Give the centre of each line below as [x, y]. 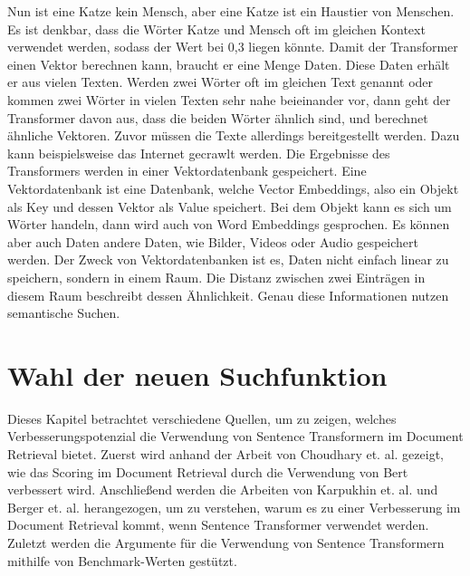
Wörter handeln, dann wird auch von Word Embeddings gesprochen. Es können [229, 224]
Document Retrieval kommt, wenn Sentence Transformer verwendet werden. [218, 525]
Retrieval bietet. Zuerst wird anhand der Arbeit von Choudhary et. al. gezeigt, [225, 454]
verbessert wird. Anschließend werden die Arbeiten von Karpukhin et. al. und [223, 490]
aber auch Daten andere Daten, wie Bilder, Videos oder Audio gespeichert [213, 241]
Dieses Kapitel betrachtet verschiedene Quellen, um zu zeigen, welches [202, 418]
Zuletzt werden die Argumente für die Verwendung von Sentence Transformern [226, 542]
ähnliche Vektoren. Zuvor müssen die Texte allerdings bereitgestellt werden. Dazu [234, 135]
